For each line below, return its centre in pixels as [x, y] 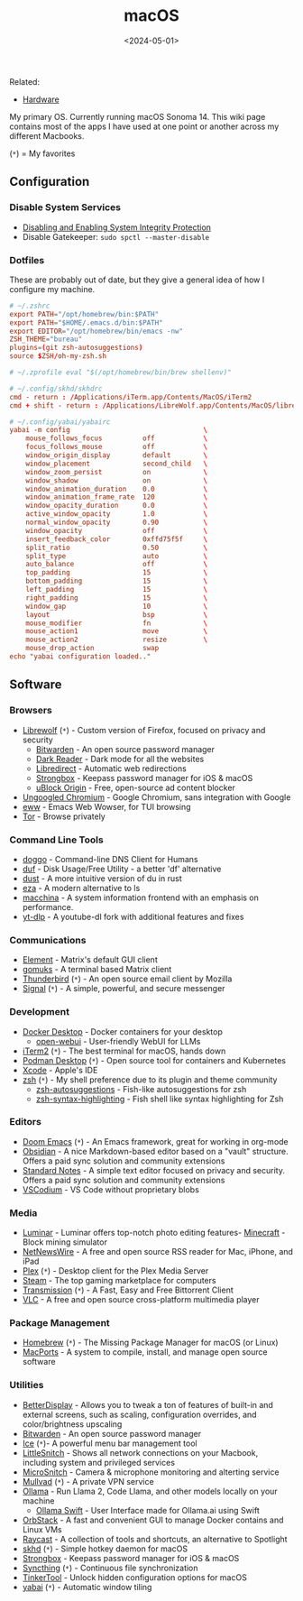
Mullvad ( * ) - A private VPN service [88, 1481]
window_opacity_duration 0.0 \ [116, 506]
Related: [25, 81]
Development [40, 1012]
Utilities [27, 1385]
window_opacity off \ [116, 530]
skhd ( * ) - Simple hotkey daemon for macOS [105, 1549]
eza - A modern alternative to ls [81, 888]
